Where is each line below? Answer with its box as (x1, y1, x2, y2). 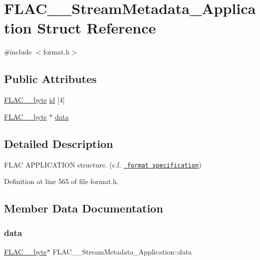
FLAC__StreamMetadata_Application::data (52, 246, 192, 256)
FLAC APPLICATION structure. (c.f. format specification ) (4, 159, 201, 169)
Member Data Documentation (4, 200, 163, 216)
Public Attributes (4, 71, 97, 86)
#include (4, 46, 32, 57)
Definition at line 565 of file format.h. (4, 176, 119, 186)
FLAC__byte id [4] (4, 94, 65, 105)
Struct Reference (37, 17, 156, 38)
